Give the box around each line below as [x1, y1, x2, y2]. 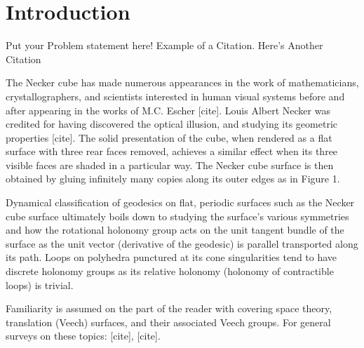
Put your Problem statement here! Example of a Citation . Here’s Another [6, 38, 323, 53]
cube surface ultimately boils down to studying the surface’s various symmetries [6, 208, 349, 223]
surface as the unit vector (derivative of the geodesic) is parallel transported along [6, 236, 358, 250]
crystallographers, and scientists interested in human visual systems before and [6, 88, 345, 103]
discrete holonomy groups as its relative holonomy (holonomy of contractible [6, 264, 334, 279]
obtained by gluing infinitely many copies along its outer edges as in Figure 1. [6, 171, 340, 186]
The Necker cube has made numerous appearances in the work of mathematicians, [6, 75, 359, 90]
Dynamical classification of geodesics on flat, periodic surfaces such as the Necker [6, 195, 355, 210]
